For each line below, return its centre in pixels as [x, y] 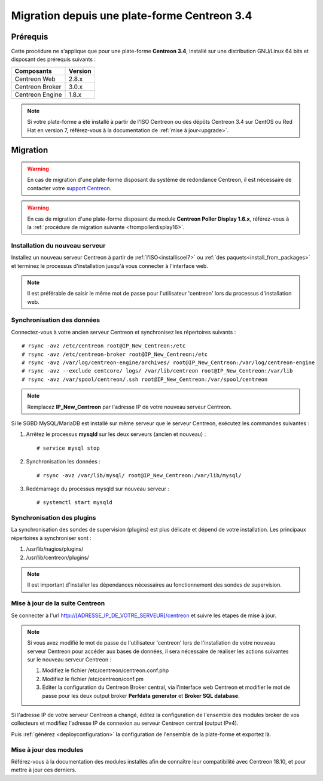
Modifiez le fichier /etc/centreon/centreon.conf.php [106, 670]
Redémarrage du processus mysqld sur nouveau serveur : [98, 489]
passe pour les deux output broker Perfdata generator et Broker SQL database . [141, 695]
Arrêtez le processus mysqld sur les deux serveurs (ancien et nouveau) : [116, 434]
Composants [33, 71]
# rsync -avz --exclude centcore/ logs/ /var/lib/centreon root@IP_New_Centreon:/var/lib [157, 371]
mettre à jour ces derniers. [44, 770]
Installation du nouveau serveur [58, 245]
